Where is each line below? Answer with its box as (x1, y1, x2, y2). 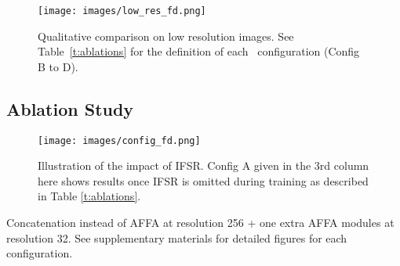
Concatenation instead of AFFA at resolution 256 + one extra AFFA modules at (6, 214, 395, 231)
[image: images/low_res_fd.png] (38, 5, 206, 16)
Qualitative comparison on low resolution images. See (38, 27, 294, 44)
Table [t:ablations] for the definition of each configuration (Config (38, 43, 360, 59)
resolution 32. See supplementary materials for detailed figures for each (6, 229, 347, 246)
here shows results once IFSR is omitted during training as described (38, 172, 369, 189)
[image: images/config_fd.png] (38, 135, 201, 146)
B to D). (38, 58, 78, 74)
